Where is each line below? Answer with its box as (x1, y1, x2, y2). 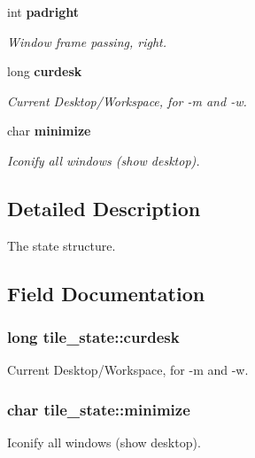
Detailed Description (7, 194, 201, 221)
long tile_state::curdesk (7, 326, 180, 348)
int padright (7, 3, 80, 20)
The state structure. (7, 236, 116, 254)
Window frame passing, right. (7, 32, 167, 50)
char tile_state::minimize (7, 398, 190, 420)
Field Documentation (7, 279, 205, 307)
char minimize (7, 121, 91, 140)
